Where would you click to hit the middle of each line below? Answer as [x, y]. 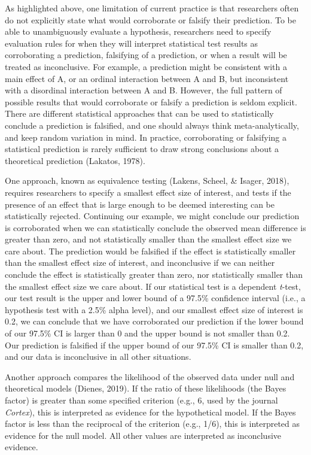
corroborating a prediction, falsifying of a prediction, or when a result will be [146, 55]
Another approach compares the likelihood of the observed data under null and [150, 376]
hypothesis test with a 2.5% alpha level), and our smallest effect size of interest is [154, 309]
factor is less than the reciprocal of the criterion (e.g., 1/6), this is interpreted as [153, 424]
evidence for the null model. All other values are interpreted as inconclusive [143, 435]
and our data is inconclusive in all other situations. [98, 357]
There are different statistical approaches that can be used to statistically [139, 113]
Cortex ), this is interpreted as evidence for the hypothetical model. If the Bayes [150, 412]
